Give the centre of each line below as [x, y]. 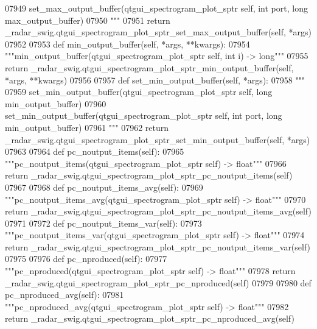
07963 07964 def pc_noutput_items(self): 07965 [95, 151]
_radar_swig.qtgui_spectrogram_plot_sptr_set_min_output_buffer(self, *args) [158, 139]
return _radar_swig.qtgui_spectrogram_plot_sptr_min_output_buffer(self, [149, 67]
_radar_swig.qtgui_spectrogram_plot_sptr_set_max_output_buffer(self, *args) [158, 32]
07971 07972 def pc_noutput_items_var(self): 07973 [103, 223]
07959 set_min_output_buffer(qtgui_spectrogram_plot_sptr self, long [139, 92]
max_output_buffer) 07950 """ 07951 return [88, 20]
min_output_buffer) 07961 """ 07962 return [87, 127]
